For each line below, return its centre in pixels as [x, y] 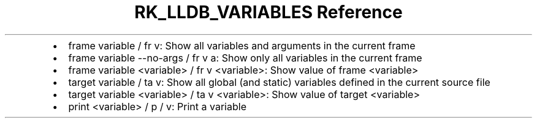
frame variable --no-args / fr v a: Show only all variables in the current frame [245, 58]
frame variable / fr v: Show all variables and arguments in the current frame [242, 45]
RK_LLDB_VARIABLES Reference [268, 12]
